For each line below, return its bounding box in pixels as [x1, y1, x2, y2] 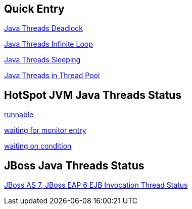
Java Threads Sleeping [4, 55, 81, 64]
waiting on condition [4, 142, 72, 151]
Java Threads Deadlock [4, 24, 83, 33]
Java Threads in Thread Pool [4, 71, 100, 80]
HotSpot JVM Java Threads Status [4, 88, 182, 101]
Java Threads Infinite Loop [4, 40, 93, 49]
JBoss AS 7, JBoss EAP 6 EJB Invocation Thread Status [4, 181, 188, 190]
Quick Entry [4, 3, 65, 15]
